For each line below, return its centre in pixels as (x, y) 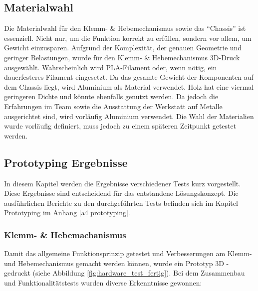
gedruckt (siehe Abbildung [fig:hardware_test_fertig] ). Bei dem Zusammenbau (125, 273)
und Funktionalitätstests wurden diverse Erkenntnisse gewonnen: (103, 282)
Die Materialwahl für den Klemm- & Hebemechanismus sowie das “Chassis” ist (125, 28)
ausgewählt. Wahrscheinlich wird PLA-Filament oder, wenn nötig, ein (111, 67)
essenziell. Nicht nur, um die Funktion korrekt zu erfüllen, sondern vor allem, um (128, 38)
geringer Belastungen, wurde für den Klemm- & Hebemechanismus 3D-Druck (122, 57)
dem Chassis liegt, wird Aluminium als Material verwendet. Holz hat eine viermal (129, 86)
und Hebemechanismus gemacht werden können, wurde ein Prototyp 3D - (117, 263)
